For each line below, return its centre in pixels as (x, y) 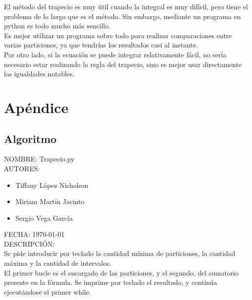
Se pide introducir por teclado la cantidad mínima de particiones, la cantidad (120, 253)
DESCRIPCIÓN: (29, 243)
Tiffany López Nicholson (52, 185)
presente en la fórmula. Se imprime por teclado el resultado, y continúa (111, 282)
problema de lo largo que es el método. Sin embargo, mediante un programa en (123, 16)
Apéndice (36, 107)
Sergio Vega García (44, 218)
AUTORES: (22, 168)
